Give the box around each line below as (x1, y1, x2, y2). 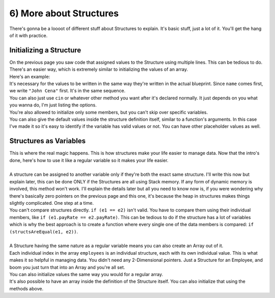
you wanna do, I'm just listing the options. (9, 102, 97, 108)
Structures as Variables (9, 137, 86, 145)
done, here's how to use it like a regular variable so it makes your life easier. (9, 157, 169, 163)
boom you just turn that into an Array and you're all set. (9, 264, 125, 270)
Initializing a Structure (9, 46, 81, 55)
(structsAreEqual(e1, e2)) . (9, 228, 78, 234)
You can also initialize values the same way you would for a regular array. (9, 271, 163, 277)
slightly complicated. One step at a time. (9, 200, 94, 206)
